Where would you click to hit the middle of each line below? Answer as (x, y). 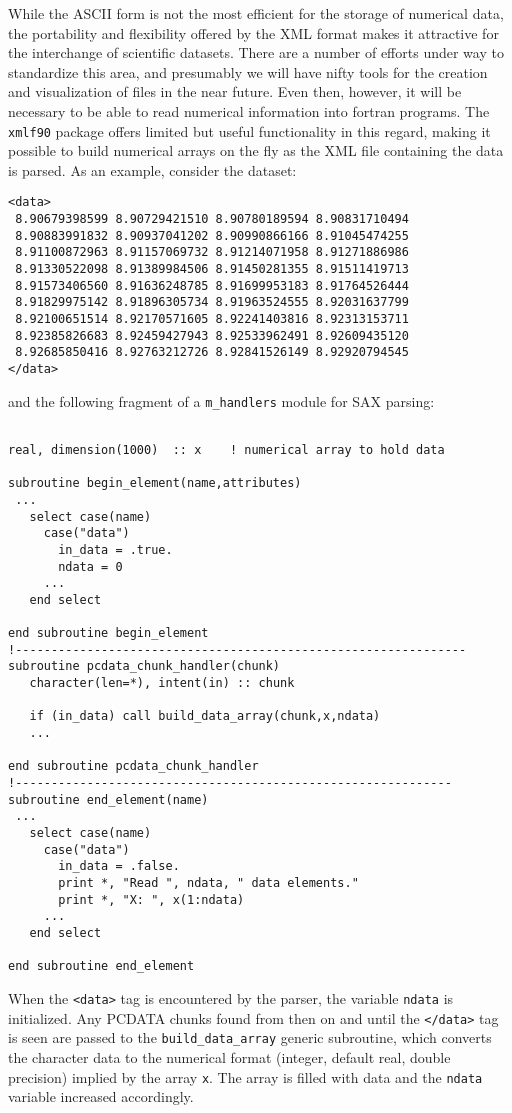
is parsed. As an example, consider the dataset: (152, 169)
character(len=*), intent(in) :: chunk (162, 683)
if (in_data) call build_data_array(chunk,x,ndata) (205, 716)
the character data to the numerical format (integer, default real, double (229, 1056)
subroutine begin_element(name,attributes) (155, 483)
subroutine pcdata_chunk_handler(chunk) (144, 666)
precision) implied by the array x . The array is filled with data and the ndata (245, 1076)
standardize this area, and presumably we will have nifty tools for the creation (248, 71)
